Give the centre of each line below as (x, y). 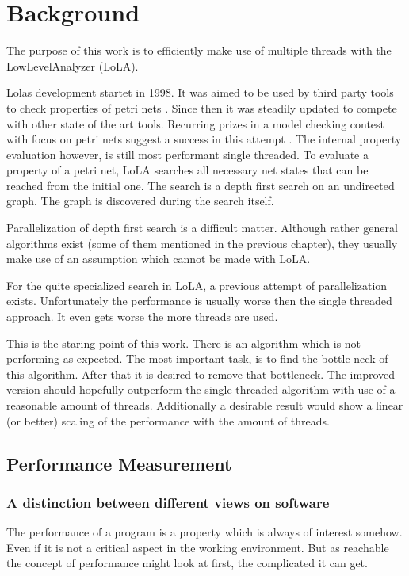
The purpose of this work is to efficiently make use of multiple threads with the (199, 50)
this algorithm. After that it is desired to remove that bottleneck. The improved (201, 374)
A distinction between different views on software (168, 502)
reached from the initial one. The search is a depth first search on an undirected (201, 185)
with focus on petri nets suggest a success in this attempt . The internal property (204, 139)
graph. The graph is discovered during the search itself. (140, 201)
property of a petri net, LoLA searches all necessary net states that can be (187, 170)
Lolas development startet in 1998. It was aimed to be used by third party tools (200, 92)
